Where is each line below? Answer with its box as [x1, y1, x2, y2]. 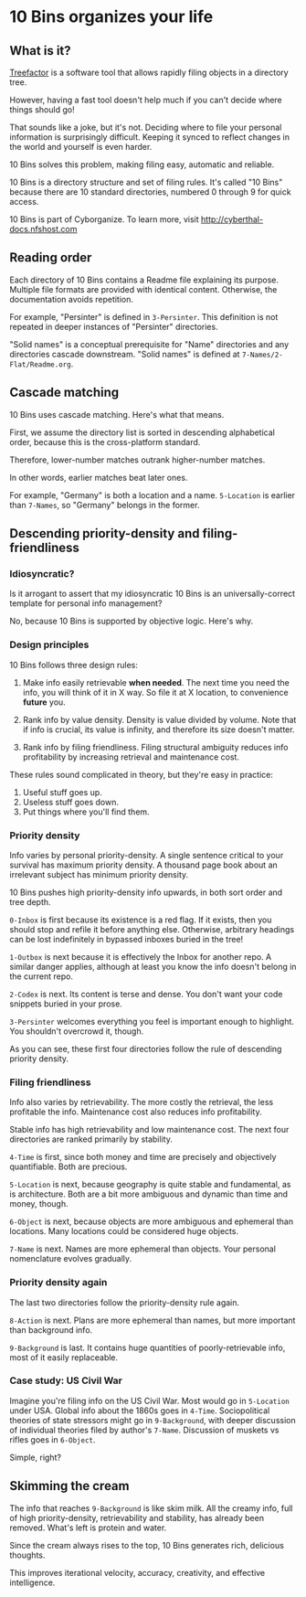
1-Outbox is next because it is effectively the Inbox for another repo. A [9, 951, 272, 962]
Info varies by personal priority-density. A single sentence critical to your [9, 849, 284, 860]
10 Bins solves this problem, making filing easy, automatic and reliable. [9, 159, 275, 170]
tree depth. [9, 896, 52, 907]
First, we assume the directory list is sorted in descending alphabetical [9, 427, 276, 438]
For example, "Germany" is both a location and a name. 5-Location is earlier [9, 489, 295, 500]
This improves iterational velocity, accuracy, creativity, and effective [9, 1567, 266, 1578]
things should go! [9, 104, 75, 115]
